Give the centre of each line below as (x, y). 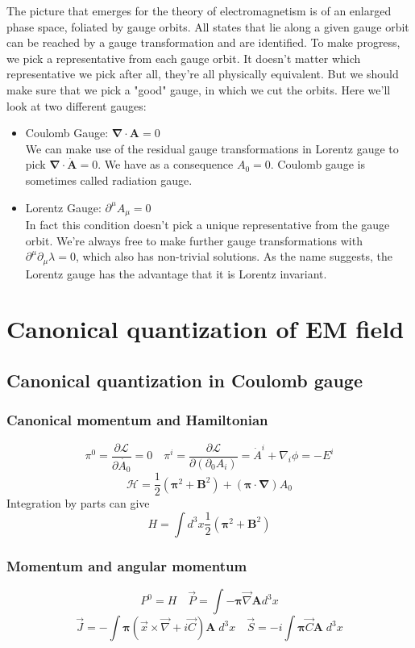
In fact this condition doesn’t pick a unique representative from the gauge (207, 224)
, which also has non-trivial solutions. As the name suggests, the (234, 256)
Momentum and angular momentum (127, 565)
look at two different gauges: (77, 105)
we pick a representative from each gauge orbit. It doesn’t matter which (184, 58)
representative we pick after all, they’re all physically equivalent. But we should (203, 74)
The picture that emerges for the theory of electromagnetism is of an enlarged (199, 10)
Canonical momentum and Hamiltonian (137, 420)
